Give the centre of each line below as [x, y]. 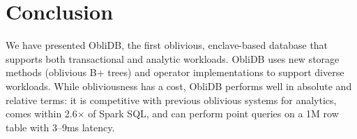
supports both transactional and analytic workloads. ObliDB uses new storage [173, 58]
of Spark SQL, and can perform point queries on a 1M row [213, 114]
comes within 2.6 [41, 114]
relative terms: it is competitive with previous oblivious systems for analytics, [171, 100]
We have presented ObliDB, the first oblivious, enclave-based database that [167, 45]
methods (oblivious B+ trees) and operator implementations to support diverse [175, 72]
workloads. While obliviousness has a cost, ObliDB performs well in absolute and [179, 86]
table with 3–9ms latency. [60, 127]
